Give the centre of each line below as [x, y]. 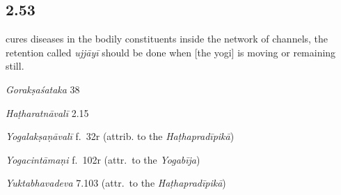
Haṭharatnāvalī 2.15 [47, 112]
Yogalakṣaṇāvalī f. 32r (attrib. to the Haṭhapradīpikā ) [120, 136]
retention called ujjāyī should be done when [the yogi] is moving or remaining [171, 52]
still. [15, 66]
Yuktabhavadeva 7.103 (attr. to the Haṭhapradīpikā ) [116, 183]
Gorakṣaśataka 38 [43, 89]
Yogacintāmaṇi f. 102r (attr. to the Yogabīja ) [103, 159]
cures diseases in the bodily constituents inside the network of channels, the [167, 39]
